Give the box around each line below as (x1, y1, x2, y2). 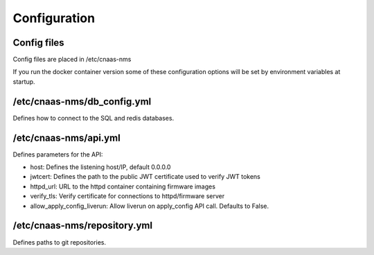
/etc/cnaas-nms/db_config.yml (12, 96, 152, 107)
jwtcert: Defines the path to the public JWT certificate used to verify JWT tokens (30, 173, 261, 181)
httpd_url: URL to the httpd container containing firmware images (30, 182, 216, 191)
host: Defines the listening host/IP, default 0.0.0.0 (30, 163, 171, 171)
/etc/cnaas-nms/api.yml (12, 132, 121, 143)
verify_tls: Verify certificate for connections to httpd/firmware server (30, 192, 225, 200)
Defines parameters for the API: (12, 150, 103, 159)
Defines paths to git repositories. (12, 238, 107, 246)
